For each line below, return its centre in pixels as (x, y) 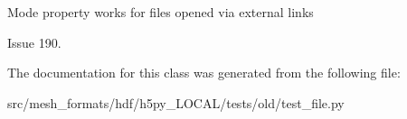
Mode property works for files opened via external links (161, 12)
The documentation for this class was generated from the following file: (204, 73)
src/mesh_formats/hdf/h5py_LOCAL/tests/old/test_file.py (176, 102)
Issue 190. (34, 42)
